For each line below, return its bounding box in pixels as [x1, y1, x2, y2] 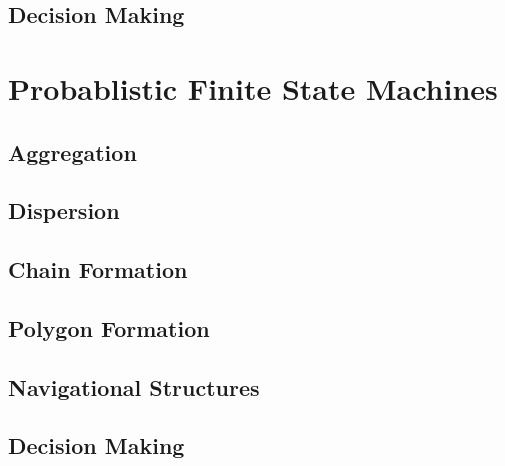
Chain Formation [8, 254, 188, 285]
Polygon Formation [8, 312, 210, 343]
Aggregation [8, 136, 137, 167]
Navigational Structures [8, 371, 260, 402]
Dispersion [8, 195, 120, 226]
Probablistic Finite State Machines [8, 67, 498, 108]
